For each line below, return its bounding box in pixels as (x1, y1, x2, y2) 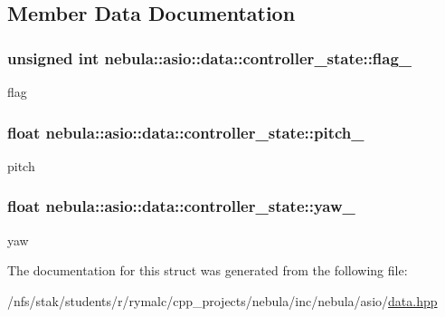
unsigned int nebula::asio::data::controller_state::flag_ (7, 46, 412, 69)
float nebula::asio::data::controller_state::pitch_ (7, 120, 365, 143)
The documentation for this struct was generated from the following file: (7, 261, 408, 280)
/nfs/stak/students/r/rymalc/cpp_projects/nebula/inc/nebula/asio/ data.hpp (7, 291, 438, 310)
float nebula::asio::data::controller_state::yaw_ (7, 195, 355, 217)
